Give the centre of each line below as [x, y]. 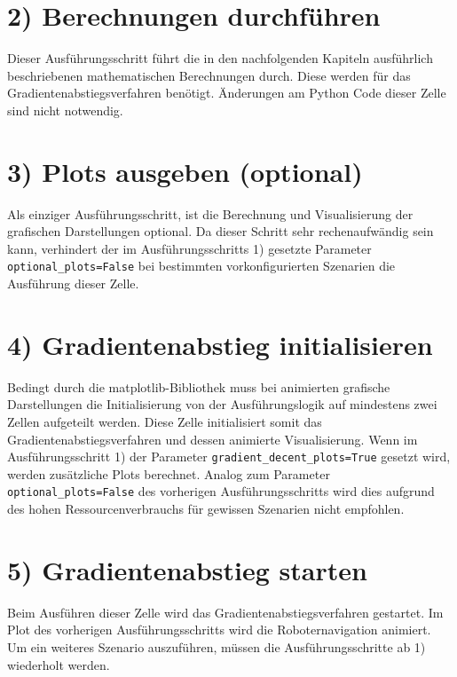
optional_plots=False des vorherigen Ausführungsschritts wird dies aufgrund [221, 491]
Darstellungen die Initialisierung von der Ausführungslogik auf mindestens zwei [222, 404]
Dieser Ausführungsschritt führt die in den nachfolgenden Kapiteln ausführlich [220, 58]
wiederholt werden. [59, 664]
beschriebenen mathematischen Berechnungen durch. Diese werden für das [209, 75]
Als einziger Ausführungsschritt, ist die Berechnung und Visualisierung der [210, 213]
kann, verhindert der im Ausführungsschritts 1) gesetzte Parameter [189, 248]
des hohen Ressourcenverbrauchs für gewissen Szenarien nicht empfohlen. [206, 509]
